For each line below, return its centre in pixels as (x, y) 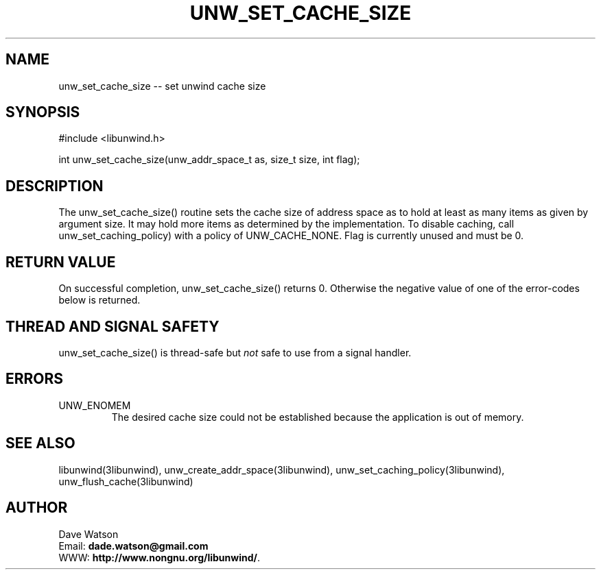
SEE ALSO (40, 443)
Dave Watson (89, 534)
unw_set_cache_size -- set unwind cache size (162, 86)
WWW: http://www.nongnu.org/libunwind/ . (160, 557)
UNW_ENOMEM (95, 405)
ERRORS (35, 379)
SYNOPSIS (43, 112)
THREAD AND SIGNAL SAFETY (113, 326)
